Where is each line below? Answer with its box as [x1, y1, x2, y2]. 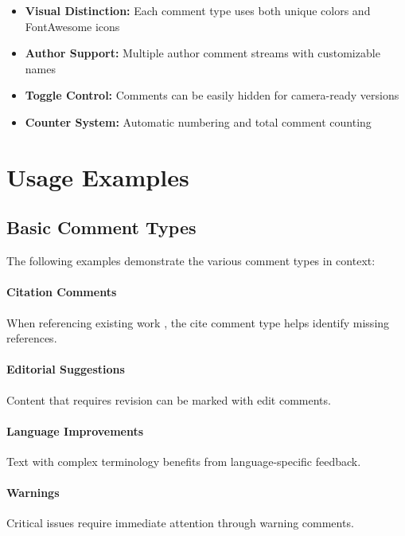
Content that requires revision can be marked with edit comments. [6, 391, 331, 408]
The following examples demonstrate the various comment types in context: [6, 252, 376, 269]
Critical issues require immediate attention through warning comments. [6, 514, 354, 531]
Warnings [6, 484, 60, 501]
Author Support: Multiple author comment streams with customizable [25, 45, 380, 61]
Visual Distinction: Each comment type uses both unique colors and [25, 2, 371, 18]
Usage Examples [6, 160, 189, 193]
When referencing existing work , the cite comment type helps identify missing [6, 314, 390, 331]
